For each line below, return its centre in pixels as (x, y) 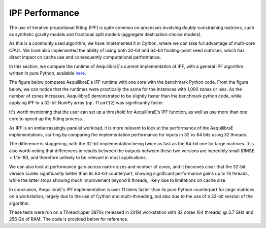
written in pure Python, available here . (48, 73)
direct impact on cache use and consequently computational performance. (85, 57)
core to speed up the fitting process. (46, 119)
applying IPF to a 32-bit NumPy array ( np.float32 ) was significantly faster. (87, 103)
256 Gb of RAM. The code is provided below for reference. (69, 219)
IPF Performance (44, 13)
